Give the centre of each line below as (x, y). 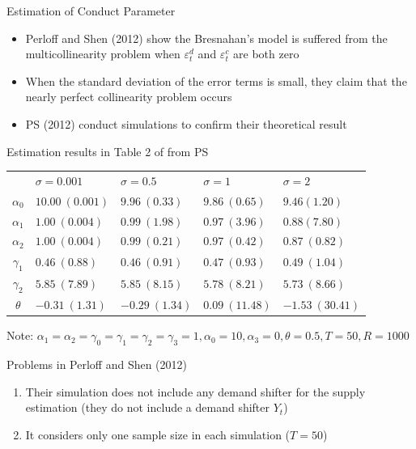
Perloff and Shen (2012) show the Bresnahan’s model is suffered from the (206, 38)
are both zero (266, 54)
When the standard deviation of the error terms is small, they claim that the (216, 80)
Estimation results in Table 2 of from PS (108, 151)
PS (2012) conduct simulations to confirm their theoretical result (186, 123)
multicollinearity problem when (103, 54)
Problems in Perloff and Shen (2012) (97, 364)
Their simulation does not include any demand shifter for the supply (195, 391)
